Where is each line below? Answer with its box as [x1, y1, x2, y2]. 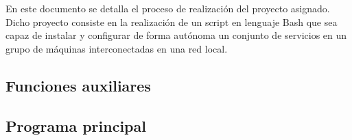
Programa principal [5, 115, 146, 136]
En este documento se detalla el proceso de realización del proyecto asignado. [5, 1, 330, 15]
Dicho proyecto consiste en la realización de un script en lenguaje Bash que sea [5, 14, 338, 29]
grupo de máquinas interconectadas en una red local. [5, 41, 228, 55]
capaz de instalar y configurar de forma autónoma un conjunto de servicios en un [5, 28, 347, 42]
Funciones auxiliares [5, 74, 151, 96]
